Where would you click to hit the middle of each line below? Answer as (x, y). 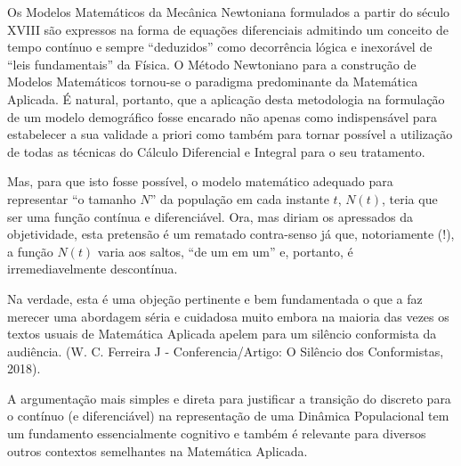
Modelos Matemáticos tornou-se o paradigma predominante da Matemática (213, 82)
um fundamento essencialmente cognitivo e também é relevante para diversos (217, 433)
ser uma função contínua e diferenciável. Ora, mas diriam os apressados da (210, 216)
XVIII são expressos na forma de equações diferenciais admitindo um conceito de (228, 29)
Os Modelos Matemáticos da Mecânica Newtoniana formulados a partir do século (229, 12)
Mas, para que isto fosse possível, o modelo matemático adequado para (200, 181)
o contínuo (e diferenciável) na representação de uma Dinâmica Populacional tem (228, 416)
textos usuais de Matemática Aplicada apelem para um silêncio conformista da (222, 334)
